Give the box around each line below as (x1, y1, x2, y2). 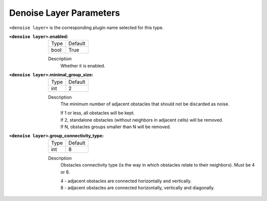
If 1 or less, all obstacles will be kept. (60, 110, 135, 116)
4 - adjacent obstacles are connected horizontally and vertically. (60, 178, 192, 184)
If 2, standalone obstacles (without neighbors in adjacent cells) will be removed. (60, 117, 223, 123)
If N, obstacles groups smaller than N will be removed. (60, 124, 171, 130)
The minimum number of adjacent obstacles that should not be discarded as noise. (60, 101, 229, 107)
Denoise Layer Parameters (9, 7, 121, 18)
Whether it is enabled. (60, 63, 106, 68)
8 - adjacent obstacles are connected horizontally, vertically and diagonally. (60, 185, 215, 191)
